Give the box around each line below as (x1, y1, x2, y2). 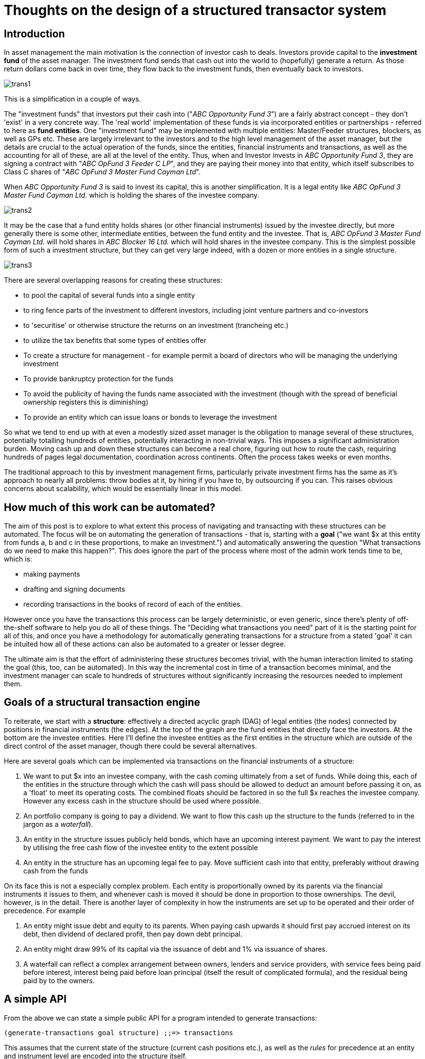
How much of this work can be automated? (4, 501, 216, 513)
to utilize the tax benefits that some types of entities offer (23, 336, 206, 345)
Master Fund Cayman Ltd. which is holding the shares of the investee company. (4, 191, 259, 200)
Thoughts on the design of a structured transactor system (4, 2, 387, 18)
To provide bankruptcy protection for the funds (23, 375, 173, 383)
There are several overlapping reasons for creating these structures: (4, 276, 222, 285)
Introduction (4, 27, 65, 40)
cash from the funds (23, 866, 88, 875)
